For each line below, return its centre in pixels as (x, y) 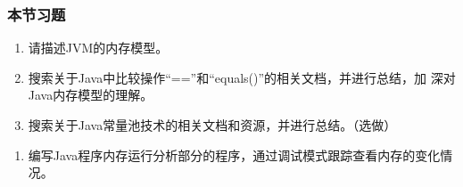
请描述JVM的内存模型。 (98, 48)
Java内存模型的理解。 (91, 95)
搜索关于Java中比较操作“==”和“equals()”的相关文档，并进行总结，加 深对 (242, 77)
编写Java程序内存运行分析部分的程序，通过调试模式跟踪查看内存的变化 (234, 154)
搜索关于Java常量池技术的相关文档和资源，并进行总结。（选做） (212, 125)
